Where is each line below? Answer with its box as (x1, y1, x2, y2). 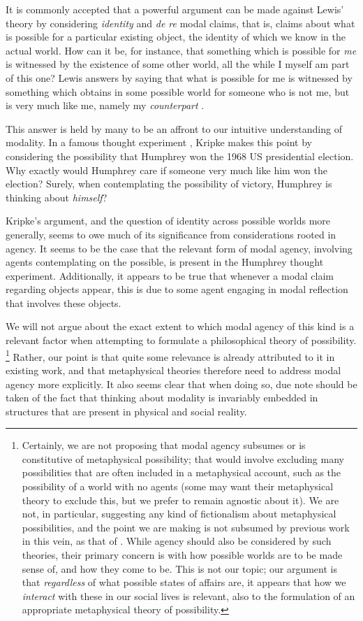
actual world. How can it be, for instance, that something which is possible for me (6, 43, 357, 57)
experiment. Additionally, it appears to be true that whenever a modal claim (6, 268, 334, 283)
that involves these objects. (6, 295, 121, 310)
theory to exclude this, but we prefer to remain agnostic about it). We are (22, 492, 339, 507)
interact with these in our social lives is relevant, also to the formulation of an (22, 588, 355, 603)
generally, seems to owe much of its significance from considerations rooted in (6, 227, 336, 241)
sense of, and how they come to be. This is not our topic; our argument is (22, 561, 337, 576)
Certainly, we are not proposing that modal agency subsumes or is (22, 438, 306, 452)
